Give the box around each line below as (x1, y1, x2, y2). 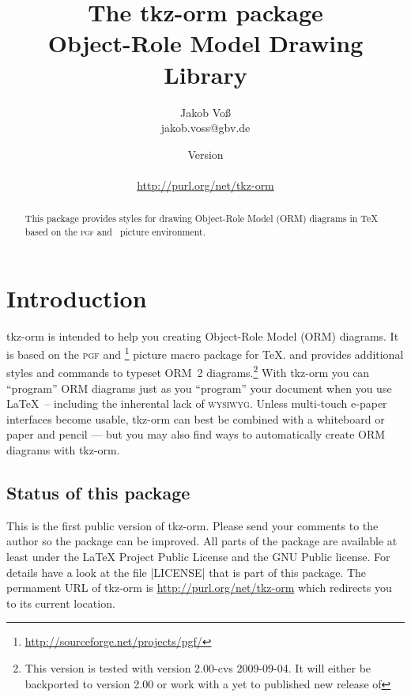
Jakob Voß (180, 104, 231, 120)
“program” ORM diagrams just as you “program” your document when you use (6, 379, 392, 396)
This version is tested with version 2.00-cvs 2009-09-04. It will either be (25, 659, 371, 676)
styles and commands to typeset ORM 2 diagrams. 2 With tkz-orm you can (6, 362, 370, 381)
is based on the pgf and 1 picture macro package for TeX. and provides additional (6, 344, 404, 362)
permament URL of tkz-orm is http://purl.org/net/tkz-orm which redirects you (6, 579, 392, 596)
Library (164, 58, 247, 90)
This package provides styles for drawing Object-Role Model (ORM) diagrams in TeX (25, 212, 379, 225)
